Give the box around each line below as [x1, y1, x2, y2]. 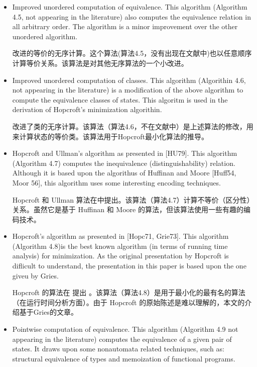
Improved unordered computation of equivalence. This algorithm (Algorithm [12, 2, 247, 12]
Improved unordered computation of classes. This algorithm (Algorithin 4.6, [12, 74, 246, 85]
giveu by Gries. [12, 270, 59, 281]
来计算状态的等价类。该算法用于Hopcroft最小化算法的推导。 [12, 131, 208, 141]
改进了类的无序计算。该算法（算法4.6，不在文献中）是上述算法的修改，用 [12, 121, 253, 131]
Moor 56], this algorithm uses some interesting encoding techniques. [12, 177, 221, 188]
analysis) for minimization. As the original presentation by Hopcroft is [12, 250, 229, 261]
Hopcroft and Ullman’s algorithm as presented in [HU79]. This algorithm [12, 148, 237, 158]
